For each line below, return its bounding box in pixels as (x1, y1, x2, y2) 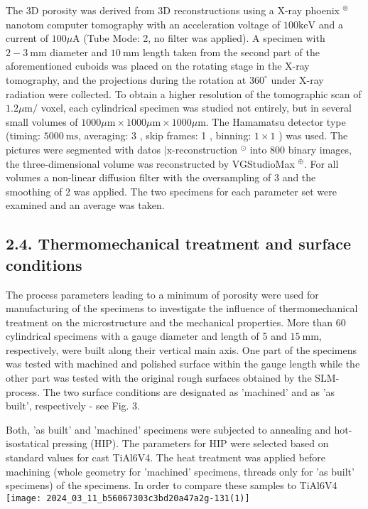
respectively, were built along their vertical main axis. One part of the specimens (6, 342, 357, 357)
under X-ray (271, 72, 324, 87)
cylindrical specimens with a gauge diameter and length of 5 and (6, 328, 287, 343)
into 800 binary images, (249, 141, 352, 156)
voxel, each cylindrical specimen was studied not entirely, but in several (40, 100, 352, 115)
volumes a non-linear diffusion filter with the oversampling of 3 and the (6, 170, 316, 185)
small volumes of (6, 114, 78, 129)
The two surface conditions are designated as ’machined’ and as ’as (43, 384, 335, 399)
